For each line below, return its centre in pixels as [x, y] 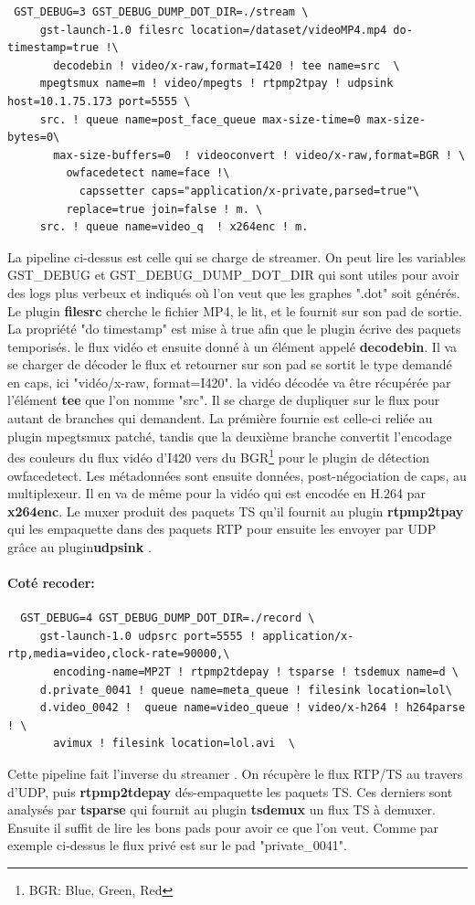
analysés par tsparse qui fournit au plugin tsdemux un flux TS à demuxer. [222, 809]
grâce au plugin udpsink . [79, 546]
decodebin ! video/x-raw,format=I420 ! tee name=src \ [227, 65]
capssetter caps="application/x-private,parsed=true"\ [249, 191]
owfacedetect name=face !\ [148, 173]
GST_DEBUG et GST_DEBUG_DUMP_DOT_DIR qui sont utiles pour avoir [233, 275]
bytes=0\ [34, 138]
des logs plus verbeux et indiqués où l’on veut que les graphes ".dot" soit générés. [234, 292]
